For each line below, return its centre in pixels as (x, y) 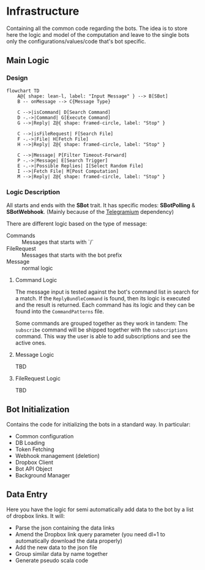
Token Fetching (35, 449)
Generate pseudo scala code (52, 560)
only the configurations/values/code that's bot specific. (76, 41)
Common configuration (44, 436)
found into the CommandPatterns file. (59, 311)
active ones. (31, 343)
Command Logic (36, 279)
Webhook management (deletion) (57, 455)
